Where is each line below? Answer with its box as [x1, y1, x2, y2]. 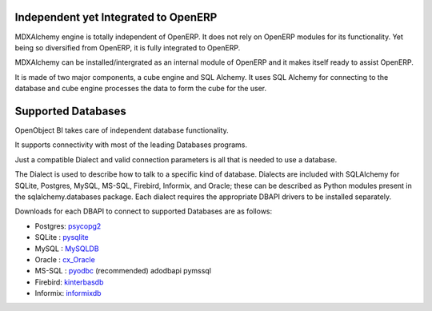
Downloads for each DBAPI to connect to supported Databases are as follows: [14, 206, 273, 216]
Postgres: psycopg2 [34, 221, 102, 231]
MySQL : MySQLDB [34, 244, 99, 253]
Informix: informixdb [34, 289, 102, 298]
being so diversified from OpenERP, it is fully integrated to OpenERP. [14, 42, 241, 52]
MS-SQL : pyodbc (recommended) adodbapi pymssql [34, 266, 212, 276]
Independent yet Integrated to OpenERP [14, 10, 218, 24]
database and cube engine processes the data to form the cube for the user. [14, 84, 267, 94]
